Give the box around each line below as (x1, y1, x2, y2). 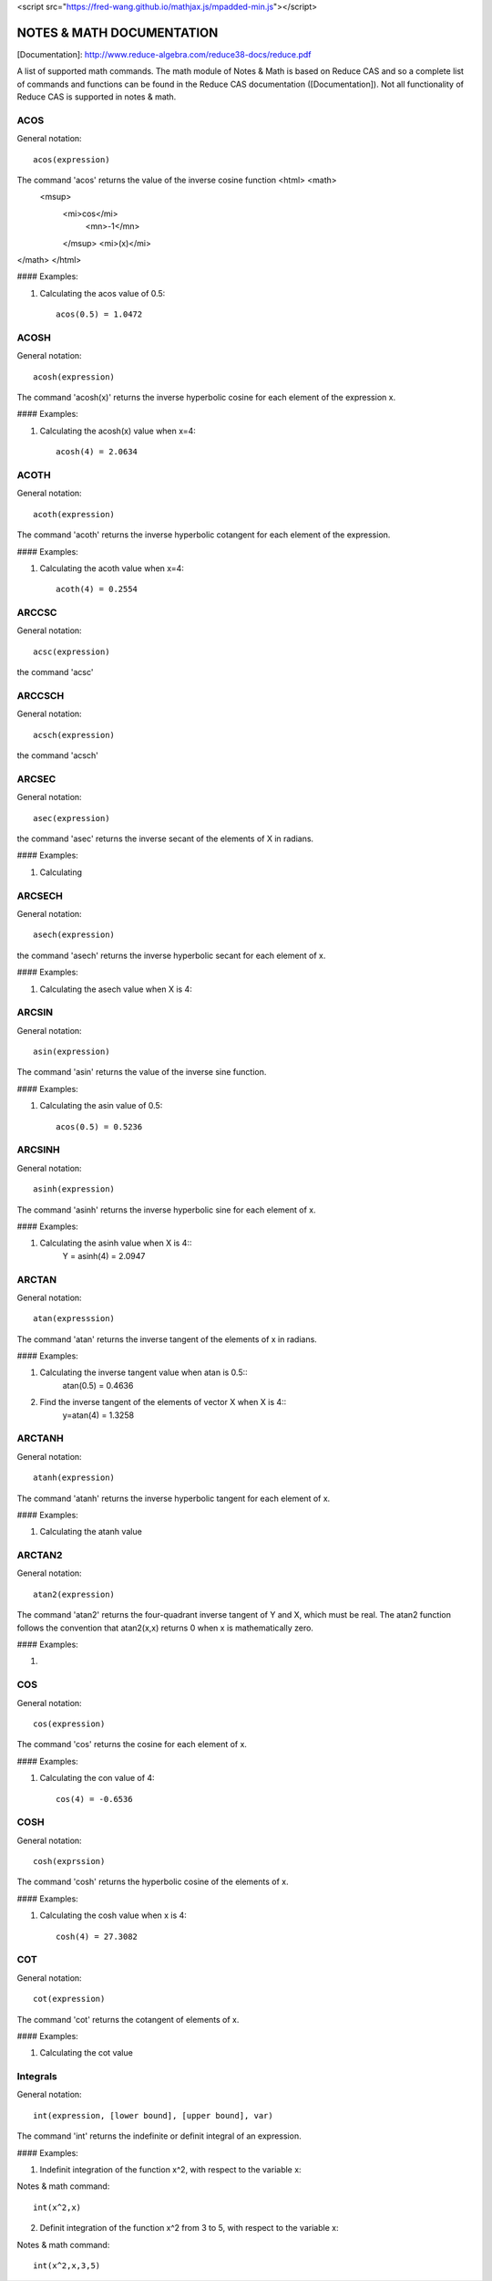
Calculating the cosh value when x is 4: (39, 1910, 187, 1921)
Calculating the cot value (39, 2047, 134, 2058)
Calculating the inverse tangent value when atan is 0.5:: (39, 1367, 248, 1378)
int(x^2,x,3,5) (33, 2260, 101, 2271)
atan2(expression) (33, 1588, 116, 1599)
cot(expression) (33, 1994, 106, 2005)
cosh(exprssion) (33, 1857, 106, 1867)
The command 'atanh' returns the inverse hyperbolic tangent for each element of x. (16, 1493, 331, 1504)
